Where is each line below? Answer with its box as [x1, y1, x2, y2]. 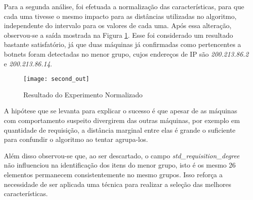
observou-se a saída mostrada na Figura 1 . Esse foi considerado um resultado [4, 30, 233, 40]
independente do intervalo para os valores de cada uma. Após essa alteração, [4, 20, 232, 31]
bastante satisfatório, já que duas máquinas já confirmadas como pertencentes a [4, 39, 241, 49]
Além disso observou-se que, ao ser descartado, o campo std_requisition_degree [4, 150, 240, 160]
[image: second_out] [23, 76, 90, 83]
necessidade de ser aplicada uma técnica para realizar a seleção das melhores [4, 179, 232, 189]
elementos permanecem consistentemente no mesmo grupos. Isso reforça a [4, 169, 223, 179]
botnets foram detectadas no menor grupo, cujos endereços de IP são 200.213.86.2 [4, 48, 249, 59]
